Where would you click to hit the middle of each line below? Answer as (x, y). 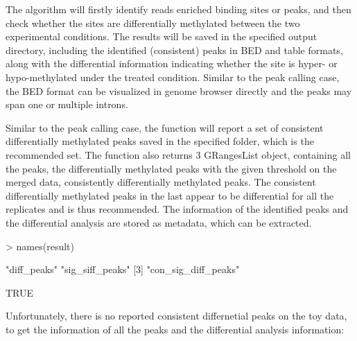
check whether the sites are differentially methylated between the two (153, 23)
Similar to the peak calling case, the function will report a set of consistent (165, 127)
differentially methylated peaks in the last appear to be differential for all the (170, 195)
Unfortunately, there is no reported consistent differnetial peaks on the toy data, (176, 316)
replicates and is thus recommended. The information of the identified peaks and (177, 209)
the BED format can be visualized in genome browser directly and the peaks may (179, 90)
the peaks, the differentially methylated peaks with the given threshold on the (171, 168)
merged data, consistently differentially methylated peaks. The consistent (161, 182)
